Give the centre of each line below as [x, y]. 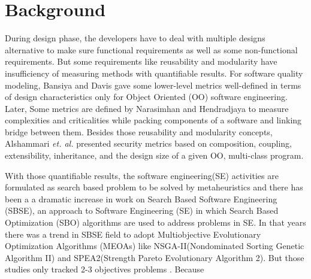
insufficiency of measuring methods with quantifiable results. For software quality [154, 73]
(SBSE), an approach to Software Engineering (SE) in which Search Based [142, 210]
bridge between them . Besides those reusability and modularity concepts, [139, 131]
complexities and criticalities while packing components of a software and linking [153, 120]
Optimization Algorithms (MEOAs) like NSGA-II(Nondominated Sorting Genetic [155, 246]
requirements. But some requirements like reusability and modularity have [141, 61]
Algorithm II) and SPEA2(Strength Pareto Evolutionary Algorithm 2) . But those [155, 257]
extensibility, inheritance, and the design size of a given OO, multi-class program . [154, 155]
